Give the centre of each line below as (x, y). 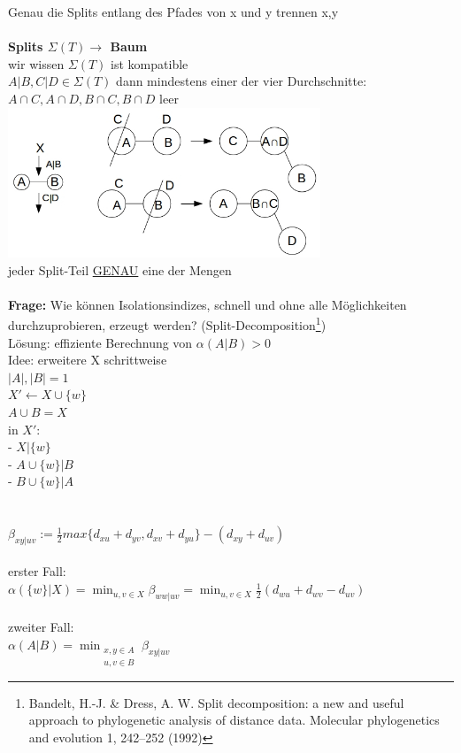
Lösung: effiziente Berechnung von (100, 342)
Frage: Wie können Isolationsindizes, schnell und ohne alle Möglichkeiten (207, 304)
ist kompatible (150, 63)
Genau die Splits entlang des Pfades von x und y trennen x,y (173, 12)
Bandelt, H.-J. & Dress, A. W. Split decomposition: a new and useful (216, 702)
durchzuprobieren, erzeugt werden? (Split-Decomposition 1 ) (167, 323)
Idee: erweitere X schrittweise (88, 360)
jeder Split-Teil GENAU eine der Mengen (120, 269)
